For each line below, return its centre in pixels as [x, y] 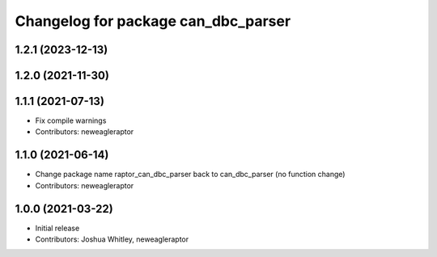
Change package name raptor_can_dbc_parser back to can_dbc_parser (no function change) [190, 175]
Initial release [57, 228]
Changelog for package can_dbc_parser [153, 21]
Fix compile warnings [71, 120]
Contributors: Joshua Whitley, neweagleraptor [112, 239]
